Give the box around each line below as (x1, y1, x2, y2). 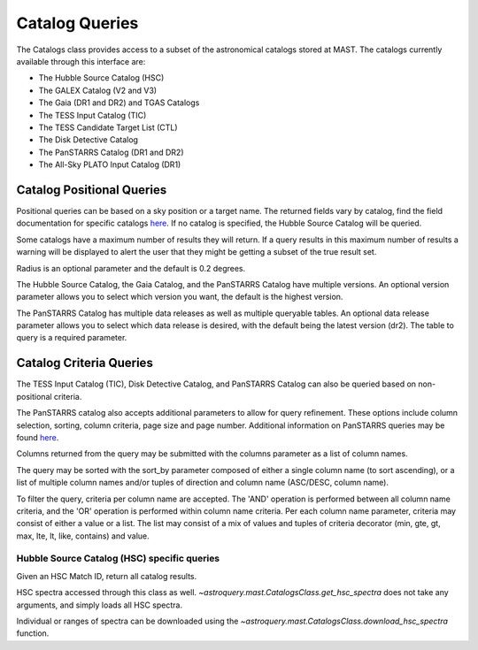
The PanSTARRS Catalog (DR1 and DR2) (38, 147, 185, 157)
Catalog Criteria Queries (16, 356, 154, 371)
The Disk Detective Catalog (38, 134, 139, 145)
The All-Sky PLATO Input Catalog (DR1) (38, 159, 181, 170)
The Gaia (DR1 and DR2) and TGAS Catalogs (38, 97, 200, 108)
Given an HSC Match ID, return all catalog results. (16, 570, 197, 581)
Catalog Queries (16, 13, 139, 33)
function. (16, 628, 50, 639)
